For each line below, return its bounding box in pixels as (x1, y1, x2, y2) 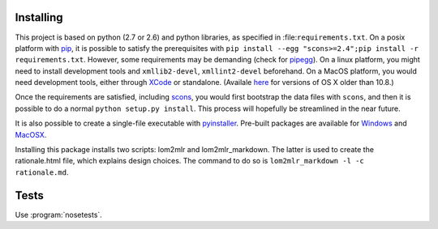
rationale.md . (15, 167, 69, 177)
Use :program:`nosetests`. (15, 210, 103, 219)
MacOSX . (15, 129, 47, 139)
